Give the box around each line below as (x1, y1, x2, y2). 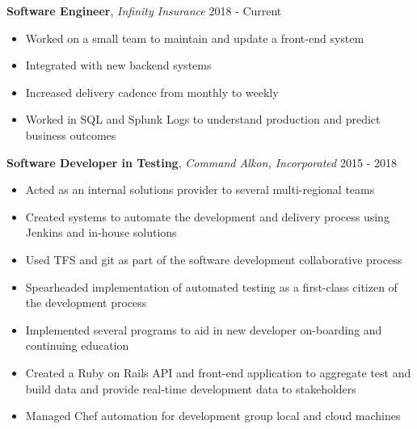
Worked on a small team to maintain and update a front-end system (25, 29, 364, 46)
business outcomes (25, 126, 116, 143)
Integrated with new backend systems (25, 57, 212, 74)
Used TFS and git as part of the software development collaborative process (25, 250, 402, 267)
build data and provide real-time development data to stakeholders (25, 380, 356, 397)
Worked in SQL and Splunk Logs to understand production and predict (25, 111, 381, 128)
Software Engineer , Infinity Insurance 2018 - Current (6, 2, 282, 19)
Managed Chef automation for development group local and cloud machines (25, 407, 401, 424)
